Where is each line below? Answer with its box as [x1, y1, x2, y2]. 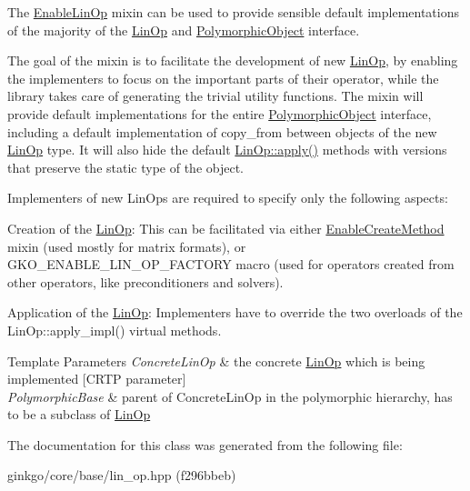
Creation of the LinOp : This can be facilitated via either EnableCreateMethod [7, 218, 445, 237]
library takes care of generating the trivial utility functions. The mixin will [7, 86, 424, 105]
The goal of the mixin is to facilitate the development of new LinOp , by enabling [7, 51, 458, 70]
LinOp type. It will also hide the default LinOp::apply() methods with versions [7, 140, 447, 159]
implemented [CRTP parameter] [7, 369, 186, 388]
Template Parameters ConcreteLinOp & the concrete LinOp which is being [7, 351, 425, 370]
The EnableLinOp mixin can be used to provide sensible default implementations [7, 3, 459, 21]
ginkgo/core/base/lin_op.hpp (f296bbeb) [7, 466, 236, 485]
